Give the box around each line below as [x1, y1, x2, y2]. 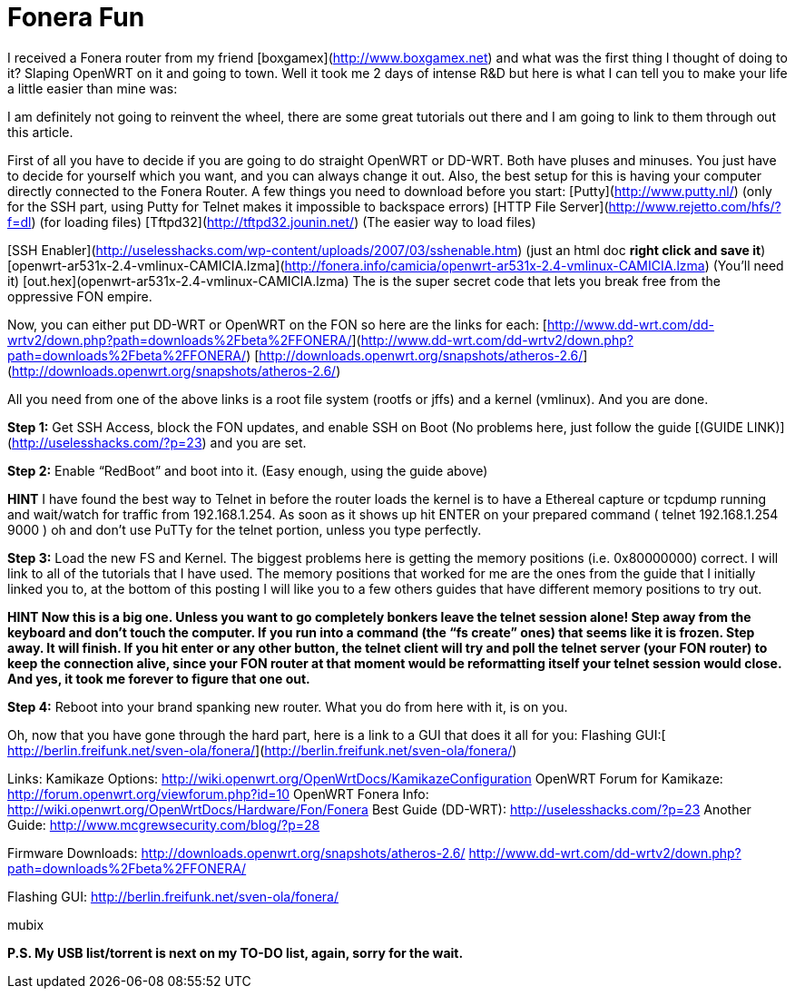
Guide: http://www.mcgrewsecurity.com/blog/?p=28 [7, 816, 320, 833]
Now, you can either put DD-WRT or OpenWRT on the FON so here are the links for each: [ [7, 316, 547, 332]
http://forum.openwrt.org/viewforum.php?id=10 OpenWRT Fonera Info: [7, 785, 429, 802]
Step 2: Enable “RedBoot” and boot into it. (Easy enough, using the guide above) [7, 462, 488, 478]
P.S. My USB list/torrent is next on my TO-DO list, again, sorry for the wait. [7, 944, 464, 961]
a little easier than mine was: [7, 80, 178, 96]
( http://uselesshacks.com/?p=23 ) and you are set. [7, 434, 307, 450]
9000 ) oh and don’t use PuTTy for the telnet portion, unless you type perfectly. [7, 521, 482, 537]
